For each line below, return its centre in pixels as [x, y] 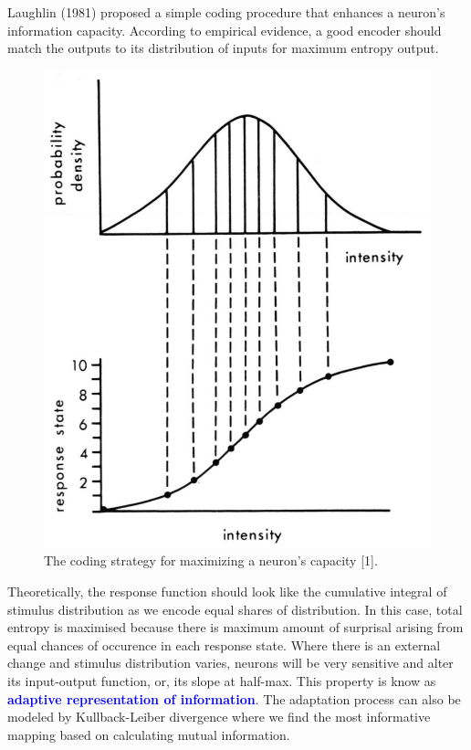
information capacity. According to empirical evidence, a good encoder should [225, 30]
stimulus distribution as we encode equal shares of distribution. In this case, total [235, 609]
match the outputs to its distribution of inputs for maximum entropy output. [223, 48]
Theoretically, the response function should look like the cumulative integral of [227, 591]
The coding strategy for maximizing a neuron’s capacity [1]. [211, 560]
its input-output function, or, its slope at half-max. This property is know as [222, 680]
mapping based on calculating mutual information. [149, 734]
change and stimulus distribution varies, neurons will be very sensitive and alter [230, 663]
